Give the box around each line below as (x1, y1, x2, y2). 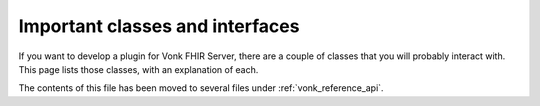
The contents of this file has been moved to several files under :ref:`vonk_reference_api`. (18, 82, 384, 94)
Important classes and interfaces (18, 15, 300, 37)
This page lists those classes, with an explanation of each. (18, 63, 259, 75)
